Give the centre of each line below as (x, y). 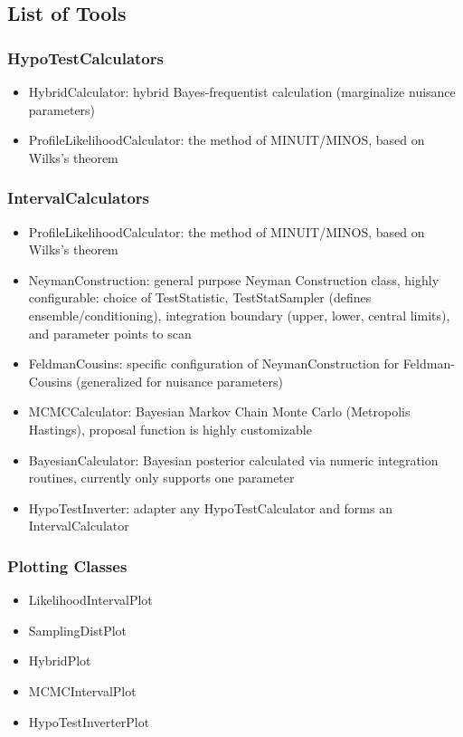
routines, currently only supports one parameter (161, 478)
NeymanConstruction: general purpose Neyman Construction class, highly (234, 279)
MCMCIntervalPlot (82, 690)
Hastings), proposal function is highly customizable (170, 429)
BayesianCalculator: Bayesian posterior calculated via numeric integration (233, 459)
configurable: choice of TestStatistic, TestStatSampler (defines (200, 297)
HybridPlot (60, 660)
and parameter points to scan (110, 333)
